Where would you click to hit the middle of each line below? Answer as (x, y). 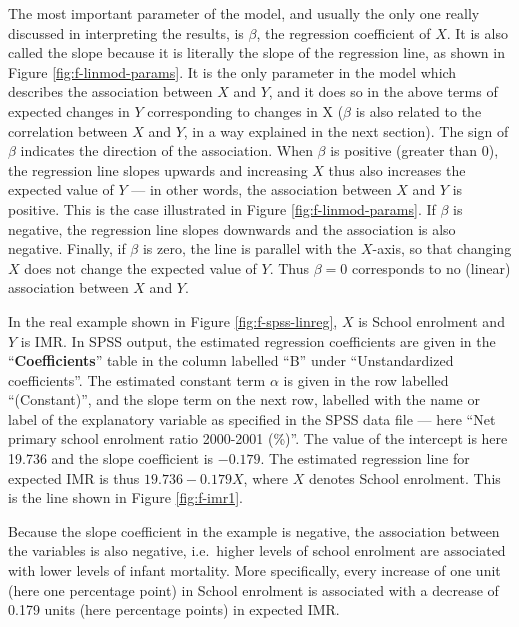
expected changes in (69, 110)
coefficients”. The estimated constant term (137, 379)
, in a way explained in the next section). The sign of (346, 130)
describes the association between (110, 91)
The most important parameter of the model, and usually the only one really (244, 13)
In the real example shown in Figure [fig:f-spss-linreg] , (173, 320)
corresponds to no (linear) (431, 267)
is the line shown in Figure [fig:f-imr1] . (125, 497)
